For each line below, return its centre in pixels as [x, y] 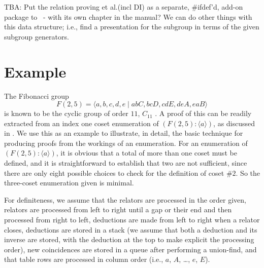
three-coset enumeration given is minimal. [69, 183]
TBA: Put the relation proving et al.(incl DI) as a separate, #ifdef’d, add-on [124, 7]
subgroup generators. [37, 36]
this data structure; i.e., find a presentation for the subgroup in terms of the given [132, 27]
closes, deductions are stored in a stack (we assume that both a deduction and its [131, 229]
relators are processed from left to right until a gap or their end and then [118, 209]
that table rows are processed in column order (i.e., [84, 259]
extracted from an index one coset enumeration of [81, 123]
